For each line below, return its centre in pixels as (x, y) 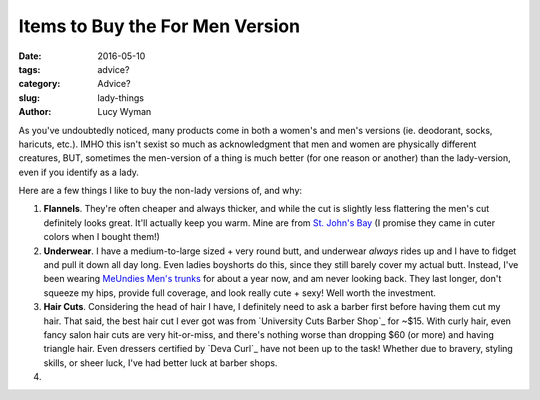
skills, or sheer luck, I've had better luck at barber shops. (160, 362)
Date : (30, 56)
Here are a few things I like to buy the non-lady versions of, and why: (160, 191)
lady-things (121, 97)
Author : (35, 112)
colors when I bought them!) (101, 237)
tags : (29, 69)
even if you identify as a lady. (79, 172)
